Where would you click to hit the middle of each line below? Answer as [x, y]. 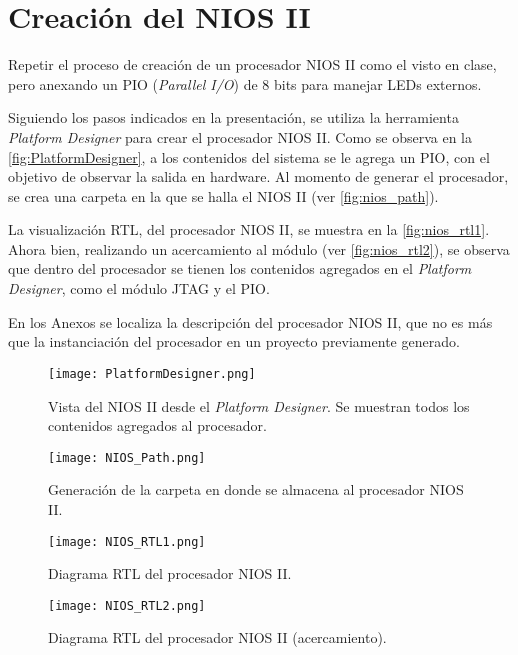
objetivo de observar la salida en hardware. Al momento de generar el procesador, [258, 176]
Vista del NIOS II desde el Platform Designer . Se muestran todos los [259, 405]
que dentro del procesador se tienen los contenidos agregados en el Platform [240, 268]
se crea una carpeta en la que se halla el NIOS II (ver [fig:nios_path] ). [223, 195]
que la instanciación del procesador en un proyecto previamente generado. [234, 341]
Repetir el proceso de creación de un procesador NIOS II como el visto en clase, [252, 64]
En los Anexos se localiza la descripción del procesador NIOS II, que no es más [250, 321]
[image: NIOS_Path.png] [127, 457]
